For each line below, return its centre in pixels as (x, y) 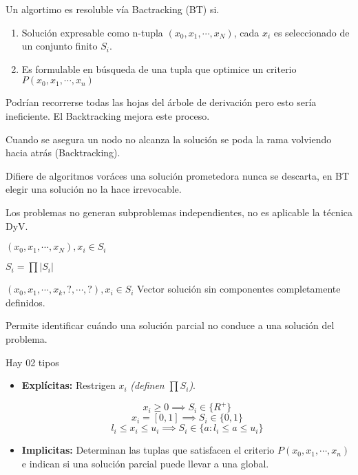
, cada (246, 32)
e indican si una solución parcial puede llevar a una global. (145, 463)
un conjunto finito (60, 46)
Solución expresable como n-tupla (92, 32)
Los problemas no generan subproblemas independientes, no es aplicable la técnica (179, 212)
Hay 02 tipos (32, 362)
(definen (147, 385)
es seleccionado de (312, 32)
